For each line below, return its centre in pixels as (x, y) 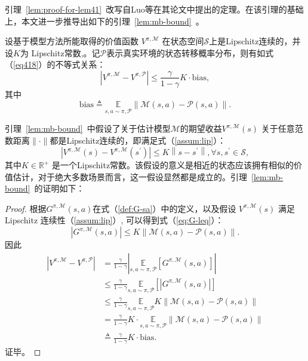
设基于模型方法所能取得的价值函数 (72, 41)
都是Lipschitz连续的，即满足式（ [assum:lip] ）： (138, 140)
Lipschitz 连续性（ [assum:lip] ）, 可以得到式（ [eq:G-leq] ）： (114, 220)
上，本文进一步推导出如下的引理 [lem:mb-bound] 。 (104, 21)
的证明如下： (59, 188)
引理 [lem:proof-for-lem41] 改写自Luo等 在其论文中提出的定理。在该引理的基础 (154, 9)
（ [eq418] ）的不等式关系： (55, 64)
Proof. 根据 (26, 208)
